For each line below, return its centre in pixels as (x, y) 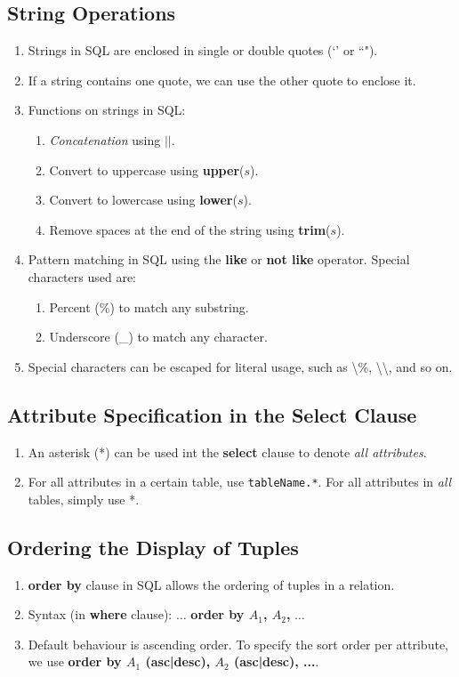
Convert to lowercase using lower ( (143, 200)
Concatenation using (105, 139)
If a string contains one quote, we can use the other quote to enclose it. (222, 80)
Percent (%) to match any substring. (149, 306)
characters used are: (82, 276)
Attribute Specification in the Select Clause (212, 414)
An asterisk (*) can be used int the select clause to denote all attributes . (227, 451)
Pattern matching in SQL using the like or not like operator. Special (219, 259)
